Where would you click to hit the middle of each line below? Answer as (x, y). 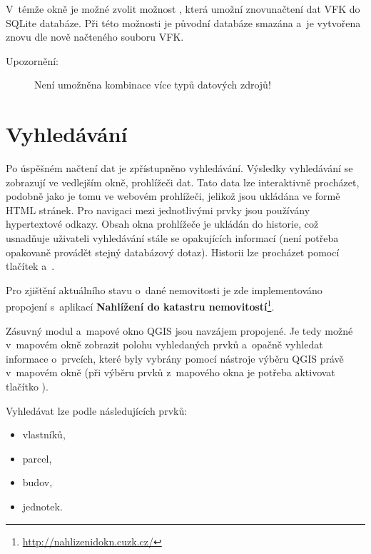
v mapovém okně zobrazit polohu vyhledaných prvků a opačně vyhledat (164, 344)
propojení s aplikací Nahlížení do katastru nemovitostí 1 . (140, 306)
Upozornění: (32, 60)
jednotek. (42, 507)
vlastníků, (44, 434)
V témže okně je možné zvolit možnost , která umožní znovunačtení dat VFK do (183, 9)
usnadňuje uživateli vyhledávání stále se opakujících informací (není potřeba (172, 238)
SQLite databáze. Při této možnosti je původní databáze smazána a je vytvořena (183, 22)
